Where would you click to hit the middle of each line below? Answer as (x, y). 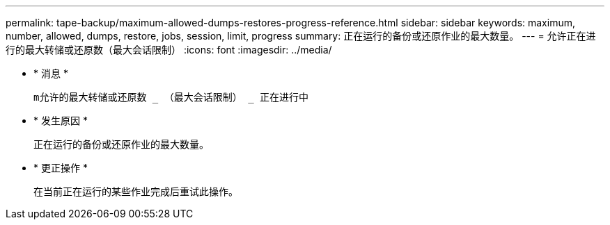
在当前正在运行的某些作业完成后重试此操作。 (136, 191)
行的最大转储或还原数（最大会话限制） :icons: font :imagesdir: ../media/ (169, 50)
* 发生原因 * (61, 120)
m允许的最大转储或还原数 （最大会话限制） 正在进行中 (171, 97)
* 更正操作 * (61, 168)
